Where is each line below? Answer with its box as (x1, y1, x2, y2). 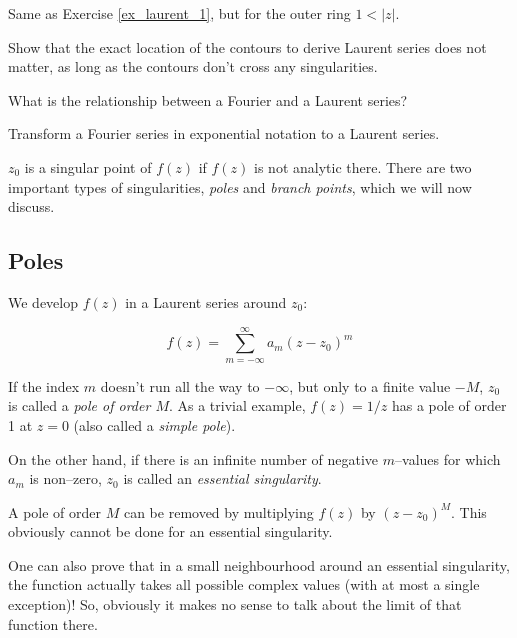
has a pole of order (391, 395, 507, 416)
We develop (8, 291, 78, 312)
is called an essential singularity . (123, 468, 322, 489)
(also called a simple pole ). (73, 414, 236, 435)
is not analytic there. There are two (254, 156, 472, 177)
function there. (8, 613, 98, 634)
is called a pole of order (8, 395, 151, 416)
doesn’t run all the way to (100, 375, 260, 396)
